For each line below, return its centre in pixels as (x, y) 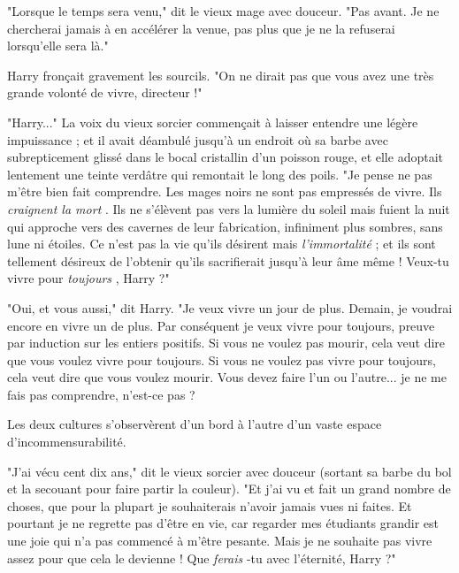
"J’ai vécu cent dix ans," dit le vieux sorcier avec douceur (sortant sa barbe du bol (229, 471)
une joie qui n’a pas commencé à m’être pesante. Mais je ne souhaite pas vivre (220, 541)
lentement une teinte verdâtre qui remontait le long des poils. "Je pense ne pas (220, 174)
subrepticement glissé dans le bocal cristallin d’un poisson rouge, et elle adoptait (225, 157)
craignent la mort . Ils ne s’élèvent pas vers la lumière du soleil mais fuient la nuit (229, 208)
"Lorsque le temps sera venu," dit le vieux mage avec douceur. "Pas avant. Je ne (223, 11)
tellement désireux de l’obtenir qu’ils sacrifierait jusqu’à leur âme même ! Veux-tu (228, 260)
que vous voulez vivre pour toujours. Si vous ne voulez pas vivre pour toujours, (222, 359)
